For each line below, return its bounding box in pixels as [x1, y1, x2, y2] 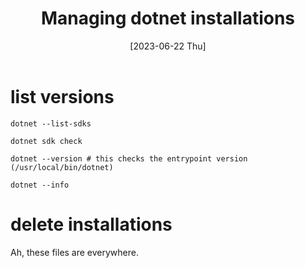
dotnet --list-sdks [10, 118, 92, 129]
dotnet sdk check [10, 136, 83, 146]
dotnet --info [10, 180, 70, 190]
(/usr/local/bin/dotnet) [10, 162, 114, 172]
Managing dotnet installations [40, 7, 296, 30]
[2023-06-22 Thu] [129, 40, 207, 52]
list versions [10, 85, 115, 108]
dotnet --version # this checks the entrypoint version [10, 153, 248, 164]
